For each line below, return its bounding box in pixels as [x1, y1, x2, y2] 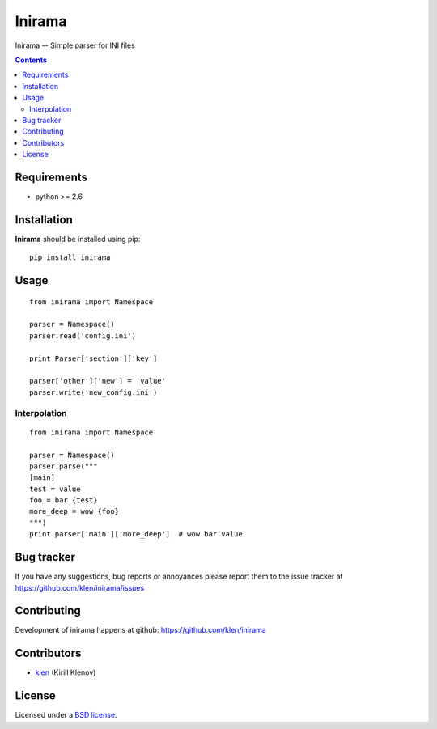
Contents [15, 55, 48, 65]
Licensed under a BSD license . [15, 710, 117, 720]
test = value [29, 484, 81, 494]
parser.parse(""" [29, 461, 98, 471]
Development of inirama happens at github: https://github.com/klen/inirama [15, 625, 266, 635]
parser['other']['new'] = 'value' [29, 376, 166, 386]
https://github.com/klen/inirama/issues [15, 583, 145, 592]
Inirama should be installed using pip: [15, 234, 141, 244]
